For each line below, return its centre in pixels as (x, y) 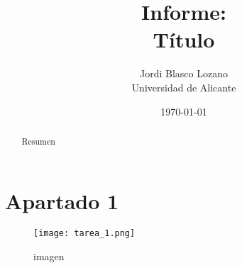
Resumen (38, 141)
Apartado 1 (62, 200)
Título (184, 39)
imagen (49, 256)
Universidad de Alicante (184, 87)
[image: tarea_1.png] (84, 234)
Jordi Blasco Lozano (184, 73)
